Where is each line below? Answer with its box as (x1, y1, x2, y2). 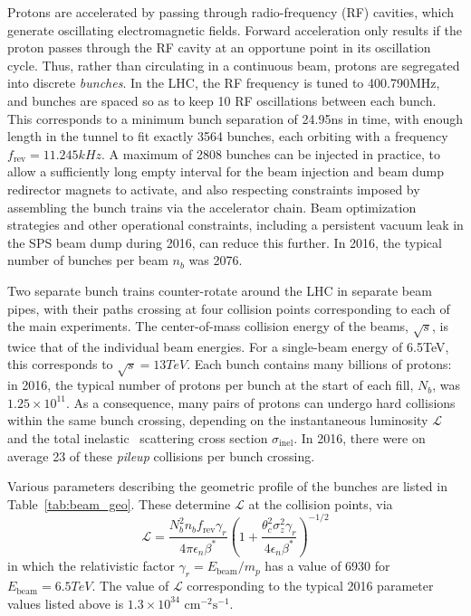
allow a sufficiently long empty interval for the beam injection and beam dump (7, 162, 444, 181)
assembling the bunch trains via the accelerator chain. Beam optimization (7, 197, 417, 216)
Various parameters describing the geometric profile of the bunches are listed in (7, 477, 447, 496)
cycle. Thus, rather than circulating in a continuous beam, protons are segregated (7, 55, 460, 74)
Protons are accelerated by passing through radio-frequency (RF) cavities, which (7, 3, 455, 21)
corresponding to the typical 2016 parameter (187, 576, 434, 595)
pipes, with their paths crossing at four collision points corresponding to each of (7, 299, 450, 317)
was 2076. (188, 251, 243, 270)
